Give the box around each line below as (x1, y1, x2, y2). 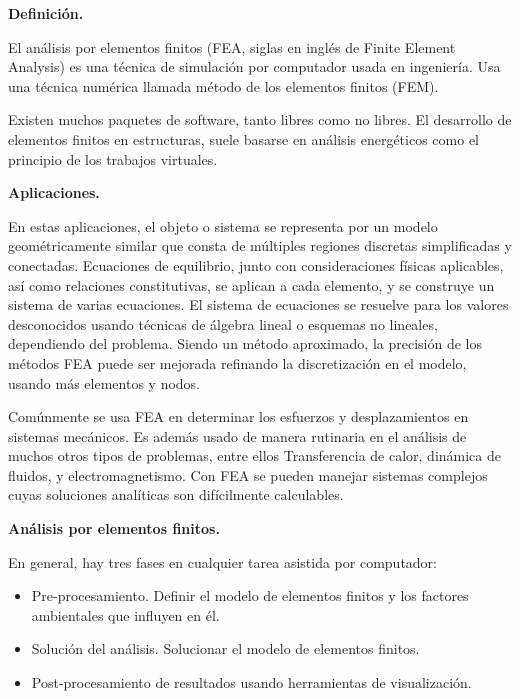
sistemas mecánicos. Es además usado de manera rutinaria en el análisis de (8, 425, 467, 446)
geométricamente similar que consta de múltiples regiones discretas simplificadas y (8, 235, 512, 256)
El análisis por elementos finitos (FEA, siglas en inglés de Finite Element (8, 36, 456, 57)
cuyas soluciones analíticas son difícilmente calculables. (8, 484, 344, 505)
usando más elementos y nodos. (8, 372, 201, 393)
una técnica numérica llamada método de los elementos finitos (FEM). (8, 75, 439, 96)
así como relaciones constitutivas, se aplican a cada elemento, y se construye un (8, 274, 495, 295)
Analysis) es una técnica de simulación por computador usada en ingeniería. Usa (8, 56, 501, 77)
